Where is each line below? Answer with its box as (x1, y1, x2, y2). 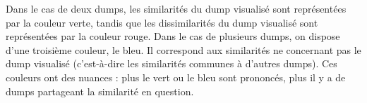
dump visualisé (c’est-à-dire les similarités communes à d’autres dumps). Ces (6, 56, 337, 71)
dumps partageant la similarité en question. (6, 83, 194, 98)
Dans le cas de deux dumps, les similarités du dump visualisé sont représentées (6, 1, 347, 15)
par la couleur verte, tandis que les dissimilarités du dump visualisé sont (6, 15, 318, 29)
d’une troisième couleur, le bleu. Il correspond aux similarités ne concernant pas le (6, 42, 361, 57)
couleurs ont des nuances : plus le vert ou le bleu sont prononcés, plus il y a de (6, 69, 346, 84)
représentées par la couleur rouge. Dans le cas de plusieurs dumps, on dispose (6, 29, 340, 43)
